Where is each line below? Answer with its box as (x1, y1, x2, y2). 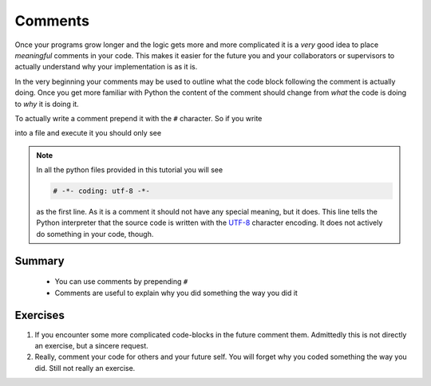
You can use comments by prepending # (54, 277, 188, 286)
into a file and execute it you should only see (14, 128, 162, 138)
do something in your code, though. (36, 229, 154, 238)
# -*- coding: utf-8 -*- (53, 187, 151, 195)
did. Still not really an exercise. (34, 363, 136, 372)
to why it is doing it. (14, 99, 79, 108)
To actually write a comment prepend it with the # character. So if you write (14, 113, 263, 123)
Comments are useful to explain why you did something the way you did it (54, 288, 299, 297)
